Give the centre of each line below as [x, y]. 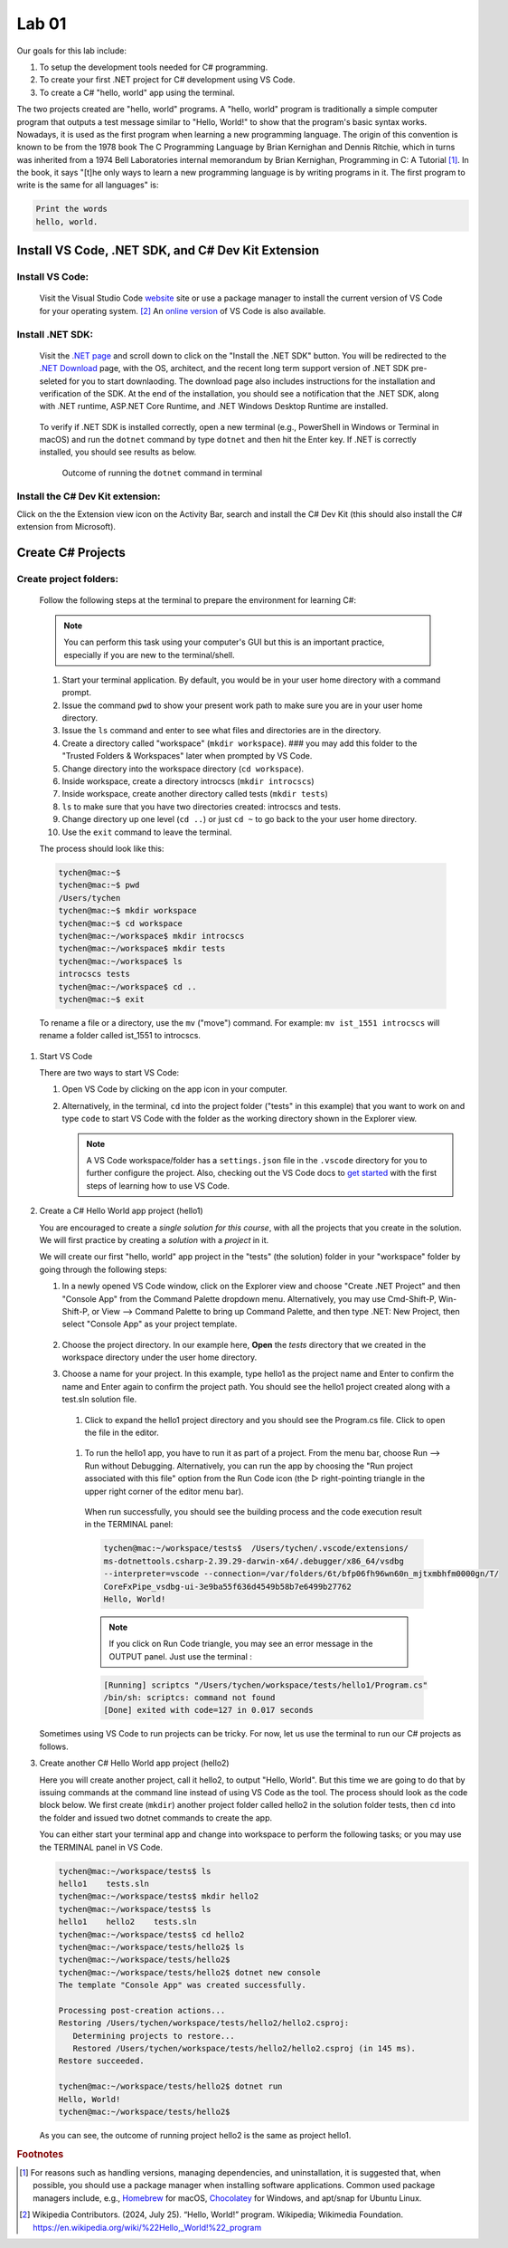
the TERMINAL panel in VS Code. [101, 1847]
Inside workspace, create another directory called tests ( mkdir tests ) [195, 794]
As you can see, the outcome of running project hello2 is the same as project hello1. [195, 2135]
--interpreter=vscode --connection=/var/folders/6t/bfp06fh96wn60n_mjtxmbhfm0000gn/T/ [301, 1574]
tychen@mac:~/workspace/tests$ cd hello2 [151, 1934]
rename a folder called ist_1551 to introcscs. [120, 1036]
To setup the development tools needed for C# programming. [154, 67]
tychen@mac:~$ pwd [99, 885]
